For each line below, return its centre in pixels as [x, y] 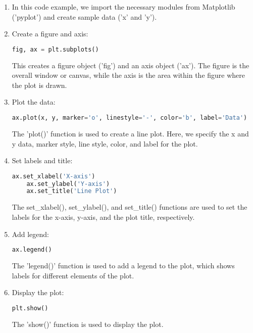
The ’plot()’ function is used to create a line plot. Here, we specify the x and [130, 133]
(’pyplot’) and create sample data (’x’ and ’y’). [84, 16]
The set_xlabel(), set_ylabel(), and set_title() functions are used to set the [130, 207]
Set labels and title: [42, 160]
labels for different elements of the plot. [73, 275]
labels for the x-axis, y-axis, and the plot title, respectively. [103, 217]
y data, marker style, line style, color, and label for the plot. [105, 143]
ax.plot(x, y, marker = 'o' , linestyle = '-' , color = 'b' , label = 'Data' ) [130, 118]
